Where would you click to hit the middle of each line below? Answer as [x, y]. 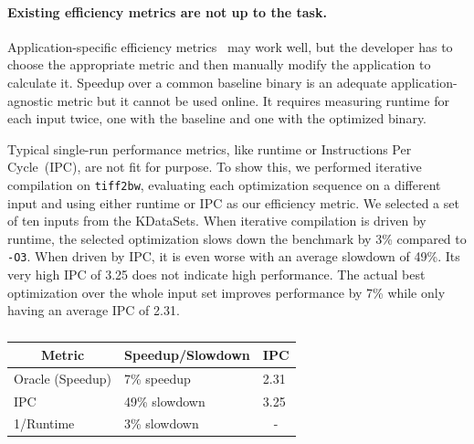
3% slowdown [162, 423]
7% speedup [158, 378]
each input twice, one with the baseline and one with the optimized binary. [217, 118]
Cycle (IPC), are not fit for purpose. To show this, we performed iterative [215, 167]
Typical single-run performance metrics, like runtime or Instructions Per [210, 148]
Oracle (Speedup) [63, 378]
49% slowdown [165, 401]
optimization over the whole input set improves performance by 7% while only [226, 292]
